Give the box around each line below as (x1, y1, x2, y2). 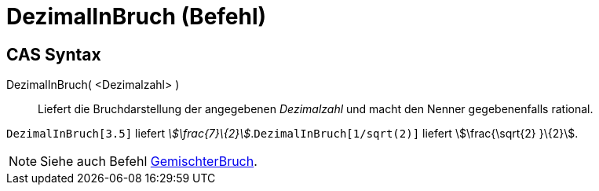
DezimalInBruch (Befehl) (6, 3, 267, 30)
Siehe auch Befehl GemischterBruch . (40, 153, 257, 170)
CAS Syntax (6, 44, 101, 64)
